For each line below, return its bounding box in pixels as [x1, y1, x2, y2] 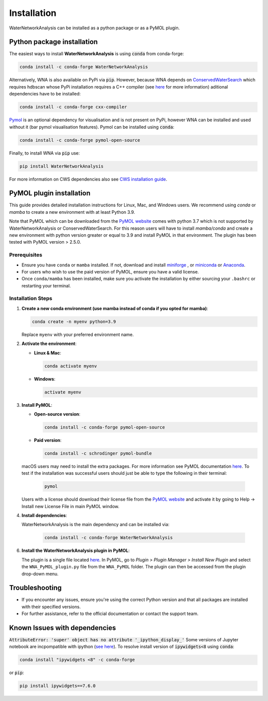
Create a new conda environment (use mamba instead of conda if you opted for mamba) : [21, 305, 208, 311]
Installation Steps [9, 295, 53, 302]
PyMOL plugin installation [9, 189, 91, 197]
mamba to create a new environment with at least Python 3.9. [9, 209, 135, 215]
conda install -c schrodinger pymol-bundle [44, 450, 152, 456]
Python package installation [9, 38, 98, 46]
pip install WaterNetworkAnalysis [19, 163, 104, 169]
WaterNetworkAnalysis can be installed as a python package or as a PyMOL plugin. [9, 25, 180, 31]
